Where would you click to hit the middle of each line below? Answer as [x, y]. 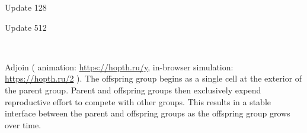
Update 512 [26, 27]
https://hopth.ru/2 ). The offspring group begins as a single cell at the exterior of [153, 78]
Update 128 [26, 7]
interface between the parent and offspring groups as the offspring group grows [148, 113]
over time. [23, 124]
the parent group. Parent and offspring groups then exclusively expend [133, 90]
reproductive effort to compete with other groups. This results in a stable [138, 101]
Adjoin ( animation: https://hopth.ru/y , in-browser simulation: [119, 66]
